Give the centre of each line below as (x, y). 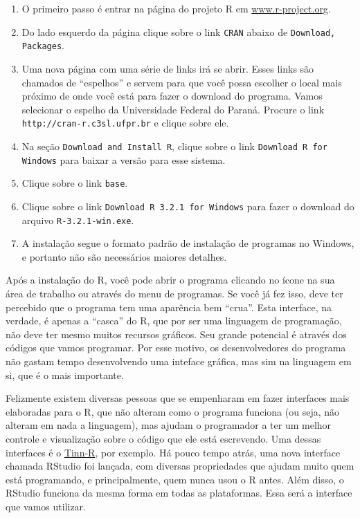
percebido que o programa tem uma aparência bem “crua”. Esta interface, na (169, 307)
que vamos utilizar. (46, 506)
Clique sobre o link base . (75, 183)
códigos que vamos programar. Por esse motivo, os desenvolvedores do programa (176, 348)
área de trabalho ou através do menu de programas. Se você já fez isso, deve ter (174, 293)
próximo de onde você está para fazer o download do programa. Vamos (172, 96)
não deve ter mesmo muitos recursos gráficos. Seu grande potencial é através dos (176, 334)
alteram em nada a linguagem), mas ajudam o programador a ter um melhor (169, 425)
